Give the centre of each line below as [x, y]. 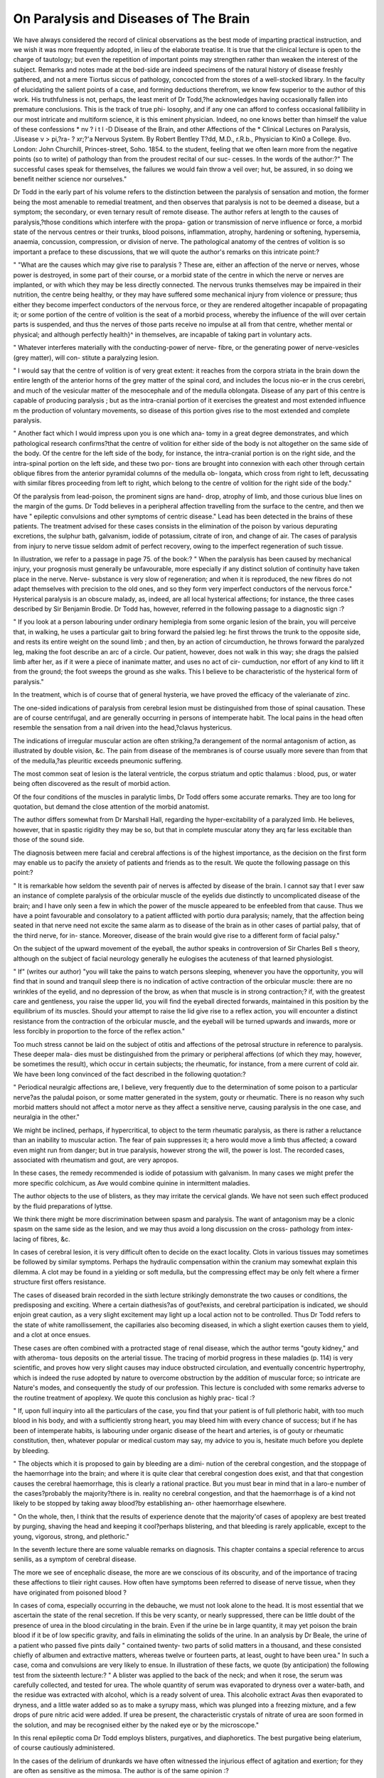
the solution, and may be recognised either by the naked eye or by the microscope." [136, 1725]
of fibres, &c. [51, 1239]
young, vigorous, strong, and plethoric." [71, 1536]
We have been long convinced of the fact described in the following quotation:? [130, 1074]
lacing [22, 1239]
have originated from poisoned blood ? [70, 1592]
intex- [345, 1229]
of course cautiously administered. [64, 1748]
